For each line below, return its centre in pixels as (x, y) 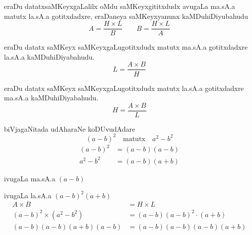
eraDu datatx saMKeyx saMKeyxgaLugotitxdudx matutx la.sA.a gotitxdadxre (124, 88)
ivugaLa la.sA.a (28, 195)
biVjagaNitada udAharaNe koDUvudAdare (70, 128)
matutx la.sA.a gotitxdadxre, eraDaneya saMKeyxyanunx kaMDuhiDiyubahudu (126, 16)
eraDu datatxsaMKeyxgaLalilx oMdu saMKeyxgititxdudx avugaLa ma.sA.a (120, 6)
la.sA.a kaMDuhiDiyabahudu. (49, 56)
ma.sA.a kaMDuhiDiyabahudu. (51, 98)
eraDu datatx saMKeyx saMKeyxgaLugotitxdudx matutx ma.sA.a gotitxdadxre (126, 47)
